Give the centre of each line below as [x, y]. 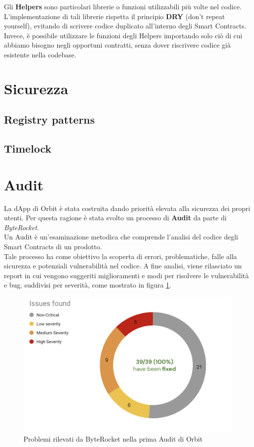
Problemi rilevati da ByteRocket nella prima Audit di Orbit [113, 438]
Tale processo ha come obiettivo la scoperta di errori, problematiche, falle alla [121, 256]
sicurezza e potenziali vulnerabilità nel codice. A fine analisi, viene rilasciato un [123, 266]
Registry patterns [49, 119]
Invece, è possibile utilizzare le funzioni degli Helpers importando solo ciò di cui [123, 35]
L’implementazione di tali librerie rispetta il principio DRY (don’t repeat [115, 16]
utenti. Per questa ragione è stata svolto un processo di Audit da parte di [115, 218]
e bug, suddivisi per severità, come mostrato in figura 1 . [88, 285]
